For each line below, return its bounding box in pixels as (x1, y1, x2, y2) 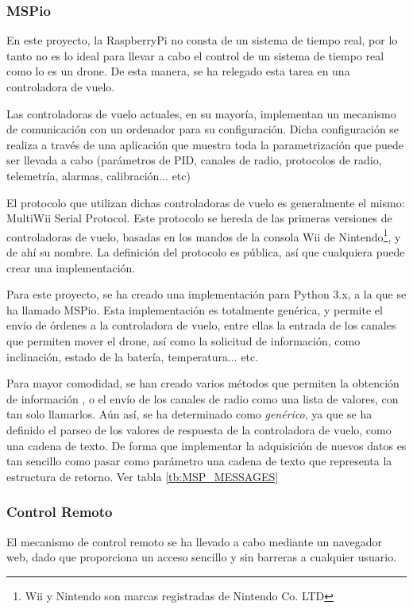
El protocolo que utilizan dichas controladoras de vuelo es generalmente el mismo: (6, 194, 405, 210)
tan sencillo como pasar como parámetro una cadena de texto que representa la (6, 453, 392, 469)
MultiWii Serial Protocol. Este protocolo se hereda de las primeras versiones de (6, 210, 392, 226)
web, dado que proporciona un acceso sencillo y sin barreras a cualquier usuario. (6, 549, 397, 565)
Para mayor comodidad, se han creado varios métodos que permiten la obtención (6, 375, 399, 391)
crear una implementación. (6, 259, 136, 276)
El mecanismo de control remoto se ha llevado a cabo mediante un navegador (6, 533, 382, 549)
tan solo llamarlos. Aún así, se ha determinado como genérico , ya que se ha (6, 406, 372, 422)
